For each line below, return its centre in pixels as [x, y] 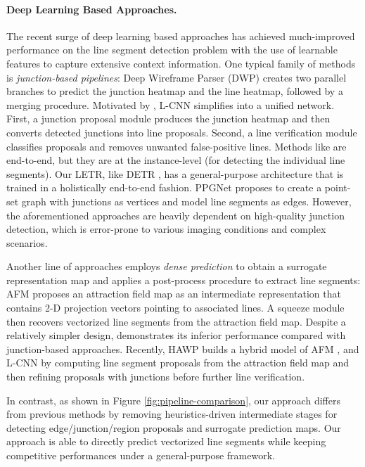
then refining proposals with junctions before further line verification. [156, 377]
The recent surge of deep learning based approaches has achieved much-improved [181, 36]
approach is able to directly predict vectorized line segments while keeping [166, 441]
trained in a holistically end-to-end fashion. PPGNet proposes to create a [164, 187]
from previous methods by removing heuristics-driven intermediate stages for [172, 414]
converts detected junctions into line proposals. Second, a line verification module [182, 132]
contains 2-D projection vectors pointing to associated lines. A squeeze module [175, 308]
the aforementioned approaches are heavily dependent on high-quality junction [175, 215]
